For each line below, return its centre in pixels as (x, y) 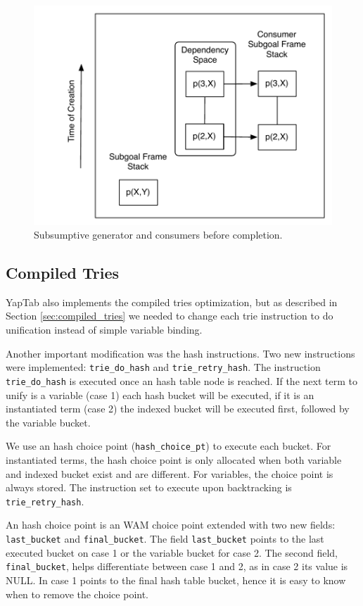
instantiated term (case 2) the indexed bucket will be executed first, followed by (178, 409)
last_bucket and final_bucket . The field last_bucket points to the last (165, 539)
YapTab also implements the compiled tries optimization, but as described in (172, 302)
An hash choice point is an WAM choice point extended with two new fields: (171, 525)
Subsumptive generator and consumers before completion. (158, 235)
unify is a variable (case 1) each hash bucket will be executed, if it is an (160, 394)
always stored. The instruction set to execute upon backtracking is (149, 487)
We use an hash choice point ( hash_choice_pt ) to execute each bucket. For (168, 446)
